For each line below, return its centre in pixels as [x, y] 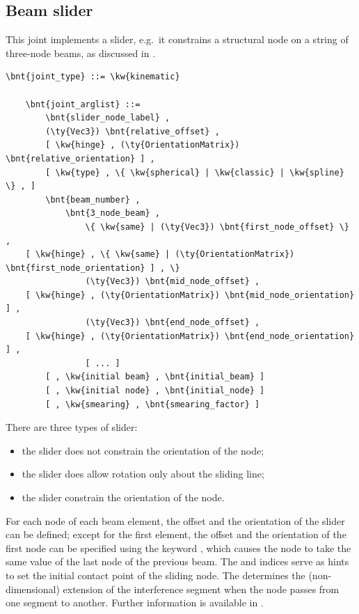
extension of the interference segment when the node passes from [201, 589]
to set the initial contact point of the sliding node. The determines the [155, 575]
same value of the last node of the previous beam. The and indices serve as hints [177, 561]
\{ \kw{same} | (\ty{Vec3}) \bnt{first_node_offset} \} [217, 227]
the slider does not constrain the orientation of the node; [143, 450]
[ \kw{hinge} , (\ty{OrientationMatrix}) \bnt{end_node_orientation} [190, 336]
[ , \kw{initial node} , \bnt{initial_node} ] [155, 391]
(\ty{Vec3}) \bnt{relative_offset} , [133, 131]
